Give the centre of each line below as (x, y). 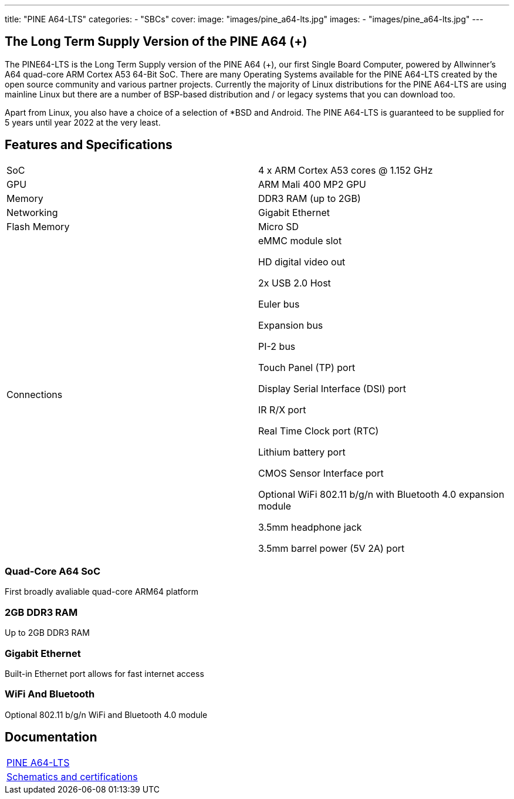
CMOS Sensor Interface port (321, 473)
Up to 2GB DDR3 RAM (47, 633)
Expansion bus (291, 325)
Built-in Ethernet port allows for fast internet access (104, 673)
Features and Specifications (89, 145)
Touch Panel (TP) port (307, 367)
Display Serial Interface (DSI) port (332, 388)
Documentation (51, 737)
